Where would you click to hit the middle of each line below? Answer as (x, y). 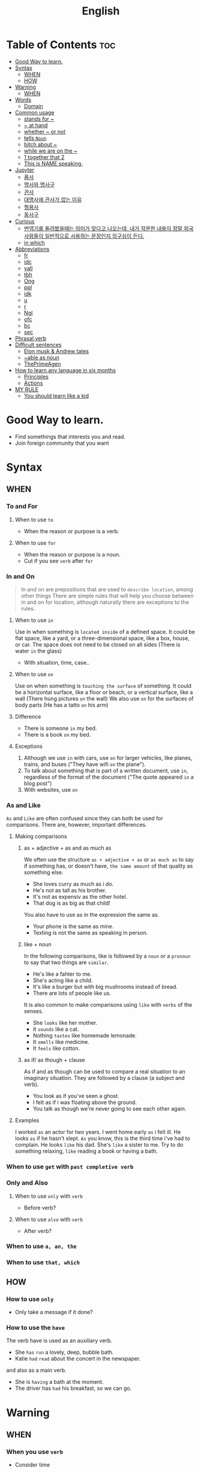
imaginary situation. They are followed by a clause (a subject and (104, 1078)
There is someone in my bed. (60, 728)
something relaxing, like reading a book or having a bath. (86, 1151)
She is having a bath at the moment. (59, 1382)
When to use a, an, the (41, 1246)
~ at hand (36, 125)
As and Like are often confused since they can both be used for (85, 818)
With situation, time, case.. (57, 663)
